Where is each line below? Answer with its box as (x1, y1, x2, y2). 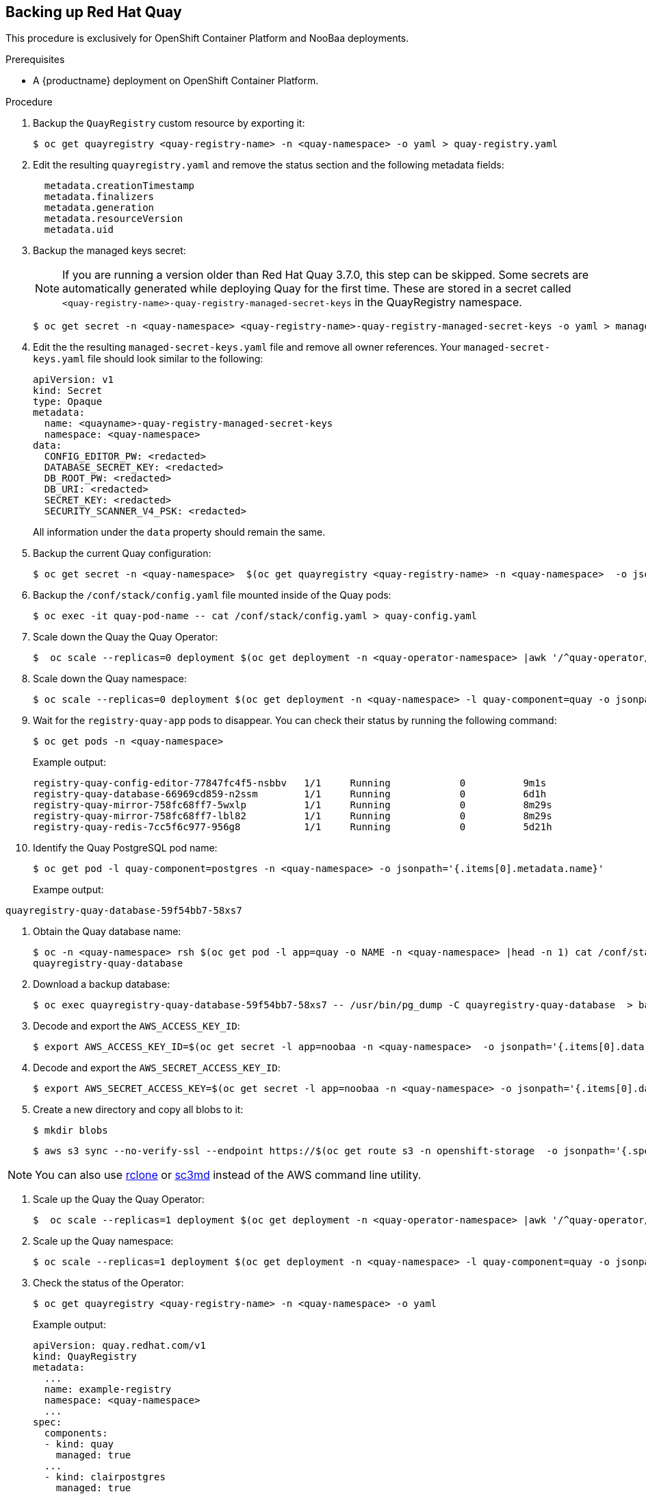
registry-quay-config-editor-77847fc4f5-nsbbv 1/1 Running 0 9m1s (33, 777, 547, 789)
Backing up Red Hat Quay (5, 3, 182, 21)
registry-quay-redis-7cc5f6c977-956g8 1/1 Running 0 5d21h (33, 821, 552, 833)
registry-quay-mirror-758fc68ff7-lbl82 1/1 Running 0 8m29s (33, 810, 552, 822)
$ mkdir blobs (33, 1125, 108, 1136)
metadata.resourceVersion (44, 213, 183, 225)
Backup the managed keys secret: (33, 245, 186, 257)
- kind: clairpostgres (44, 1471, 166, 1483)
